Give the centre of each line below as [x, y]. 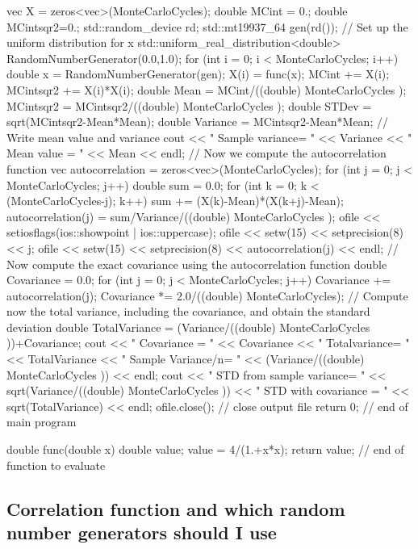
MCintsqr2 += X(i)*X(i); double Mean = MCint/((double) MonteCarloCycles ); [207, 89]
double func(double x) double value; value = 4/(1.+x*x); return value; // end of [205, 449]
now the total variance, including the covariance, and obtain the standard [188, 311]
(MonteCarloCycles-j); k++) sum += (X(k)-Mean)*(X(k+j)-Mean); [175, 201]
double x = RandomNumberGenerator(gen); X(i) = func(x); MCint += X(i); [198, 74]
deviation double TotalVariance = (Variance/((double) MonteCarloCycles [188, 327]
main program [42, 422]
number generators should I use [142, 532]
